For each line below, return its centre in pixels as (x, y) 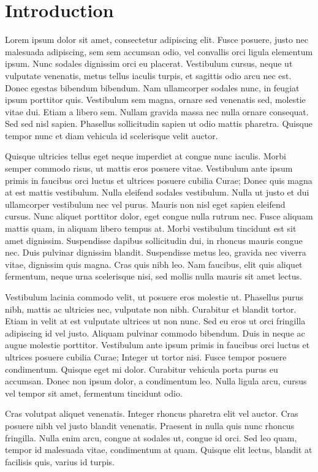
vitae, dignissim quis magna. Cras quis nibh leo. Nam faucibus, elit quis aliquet (154, 264)
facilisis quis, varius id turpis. (60, 461)
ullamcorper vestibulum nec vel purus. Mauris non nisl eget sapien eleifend (145, 204)
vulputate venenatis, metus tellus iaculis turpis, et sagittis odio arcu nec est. (148, 75)
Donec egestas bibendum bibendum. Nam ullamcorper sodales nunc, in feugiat (152, 87)
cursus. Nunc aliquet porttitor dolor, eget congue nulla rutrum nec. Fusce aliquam (159, 216)
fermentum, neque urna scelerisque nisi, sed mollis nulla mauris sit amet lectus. (153, 276)
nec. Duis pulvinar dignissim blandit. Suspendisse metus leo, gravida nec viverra (156, 252)
